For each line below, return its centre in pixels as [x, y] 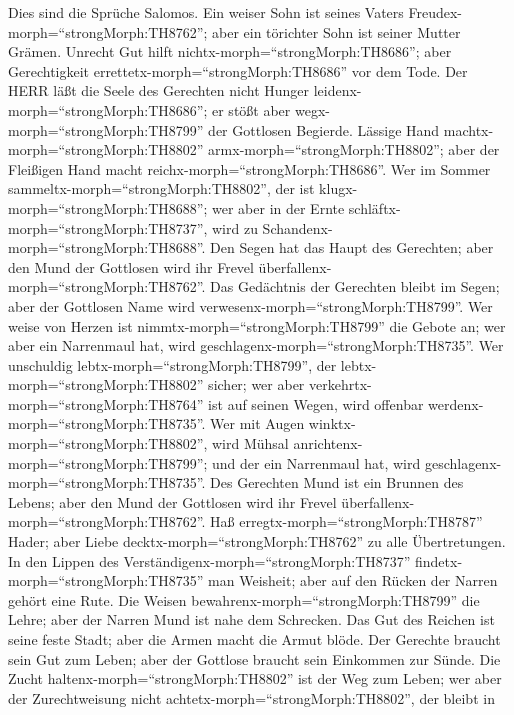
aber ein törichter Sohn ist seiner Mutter [336, 31]
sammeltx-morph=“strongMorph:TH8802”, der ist [161, 188]
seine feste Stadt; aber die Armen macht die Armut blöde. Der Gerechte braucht [254, 639]
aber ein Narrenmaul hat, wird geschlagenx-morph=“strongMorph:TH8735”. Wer [256, 345]
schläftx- [374, 207]
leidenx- [337, 90]
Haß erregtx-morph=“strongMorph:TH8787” [346, 521]
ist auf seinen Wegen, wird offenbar [316, 403]
